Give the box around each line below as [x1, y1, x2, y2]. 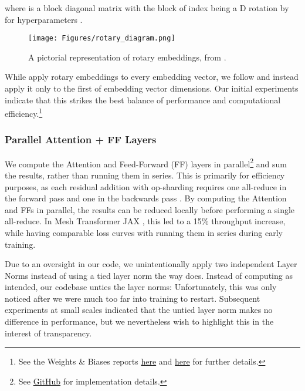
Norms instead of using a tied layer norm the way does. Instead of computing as [5, 269, 293, 281]
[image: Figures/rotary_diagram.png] [28, 34, 175, 43]
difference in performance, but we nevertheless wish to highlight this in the [5, 315, 274, 328]
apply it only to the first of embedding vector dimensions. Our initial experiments [5, 82, 299, 95]
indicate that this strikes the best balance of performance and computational [5, 93, 281, 106]
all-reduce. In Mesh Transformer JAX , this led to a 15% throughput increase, [5, 215, 286, 227]
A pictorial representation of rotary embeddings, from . [28, 50, 226, 63]
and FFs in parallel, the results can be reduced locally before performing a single [5, 203, 295, 215]
